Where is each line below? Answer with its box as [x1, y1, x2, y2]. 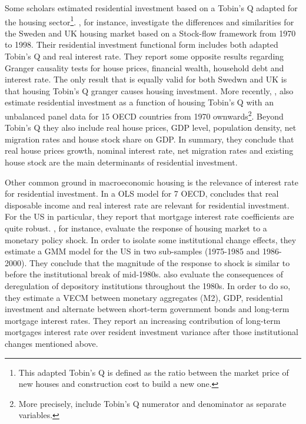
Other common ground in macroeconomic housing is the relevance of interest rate [5, 175, 298, 188]
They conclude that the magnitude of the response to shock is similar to [29, 256, 290, 269]
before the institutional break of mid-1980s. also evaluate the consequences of [5, 268, 283, 280]
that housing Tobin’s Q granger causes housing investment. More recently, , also [5, 84, 294, 97]
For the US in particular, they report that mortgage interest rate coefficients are [5, 210, 294, 223]
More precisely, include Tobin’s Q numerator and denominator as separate [18, 397, 287, 409]
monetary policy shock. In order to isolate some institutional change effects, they [5, 233, 297, 246]
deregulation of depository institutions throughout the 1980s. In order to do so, [5, 279, 291, 291]
